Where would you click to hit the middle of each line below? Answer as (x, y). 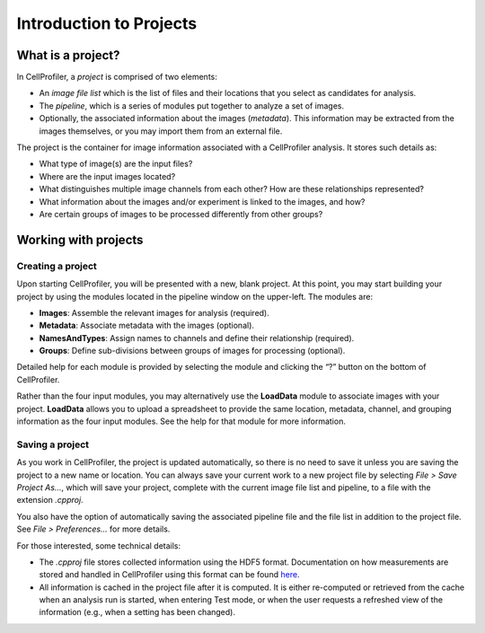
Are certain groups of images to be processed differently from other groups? (181, 214)
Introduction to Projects (107, 23)
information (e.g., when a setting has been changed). (137, 612)
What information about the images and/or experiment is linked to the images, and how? (202, 201)
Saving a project (53, 444)
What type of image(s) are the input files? (116, 164)
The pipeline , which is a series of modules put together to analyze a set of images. (192, 105)
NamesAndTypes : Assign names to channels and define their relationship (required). (197, 338)
